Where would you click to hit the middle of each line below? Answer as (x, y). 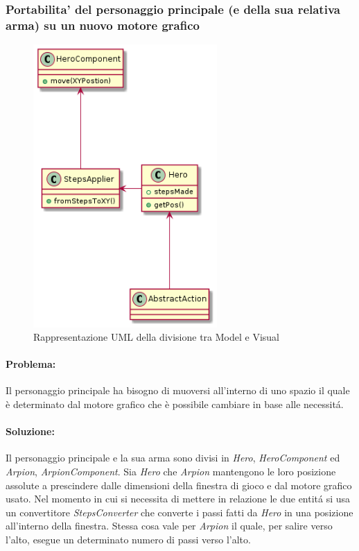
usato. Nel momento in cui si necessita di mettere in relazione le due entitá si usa (178, 499)
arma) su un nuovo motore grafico (103, 25)
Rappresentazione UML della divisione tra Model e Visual (156, 337)
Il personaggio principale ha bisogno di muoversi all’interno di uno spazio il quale (178, 390)
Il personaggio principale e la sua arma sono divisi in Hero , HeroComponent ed (173, 458)
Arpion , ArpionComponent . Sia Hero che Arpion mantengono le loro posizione (171, 472)
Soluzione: (30, 431)
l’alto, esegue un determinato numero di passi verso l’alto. (128, 540)
